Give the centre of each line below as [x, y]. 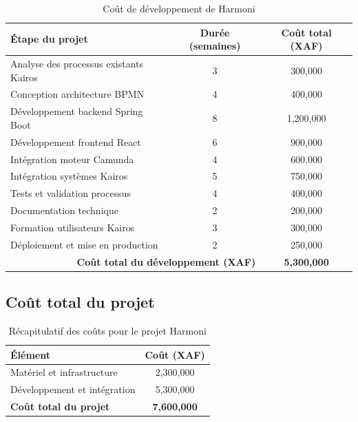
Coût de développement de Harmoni [179, 8]
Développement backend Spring [77, 111]
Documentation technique [64, 210]
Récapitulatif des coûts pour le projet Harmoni [107, 330]
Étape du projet [49, 39]
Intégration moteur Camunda [72, 159]
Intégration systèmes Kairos [69, 176]
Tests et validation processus [71, 193]
